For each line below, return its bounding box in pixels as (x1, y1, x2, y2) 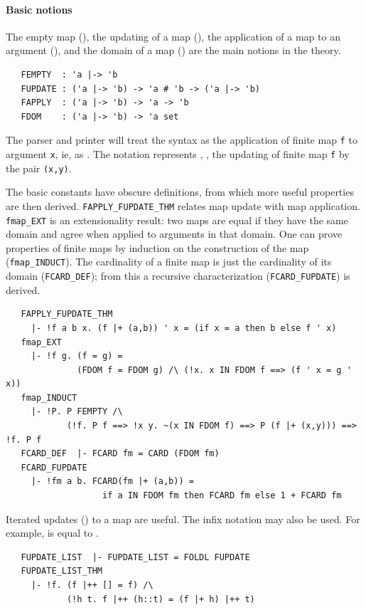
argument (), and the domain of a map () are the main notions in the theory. (6, 43, 341, 58)
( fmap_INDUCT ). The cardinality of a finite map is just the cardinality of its (6, 254, 332, 269)
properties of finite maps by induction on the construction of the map (6, 240, 309, 255)
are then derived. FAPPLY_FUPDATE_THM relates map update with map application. (6, 198, 360, 213)
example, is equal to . (6, 525, 99, 540)
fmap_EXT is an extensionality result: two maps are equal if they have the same (6, 212, 348, 227)
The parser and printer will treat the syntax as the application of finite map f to (6, 132, 357, 147)
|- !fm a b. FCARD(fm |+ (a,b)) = (31, 476, 194, 487)
